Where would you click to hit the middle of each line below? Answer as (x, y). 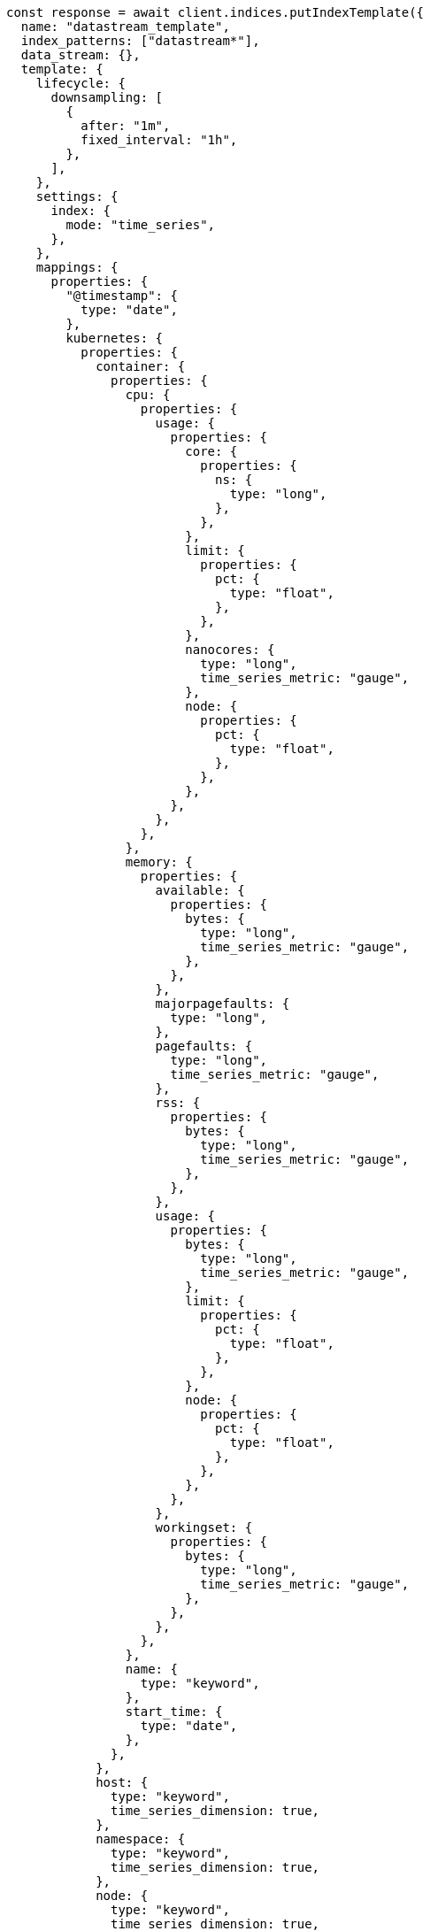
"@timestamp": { (122, 296)
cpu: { (148, 395)
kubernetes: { (115, 338)
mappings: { (77, 267)
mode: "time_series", (141, 225)
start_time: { (174, 1712)
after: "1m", (126, 126)
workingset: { (204, 1527)
